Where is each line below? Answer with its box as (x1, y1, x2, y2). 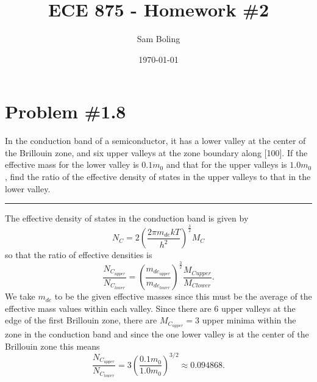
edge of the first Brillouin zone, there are (5, 314, 157, 326)
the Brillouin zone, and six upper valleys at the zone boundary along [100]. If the (5, 146, 308, 159)
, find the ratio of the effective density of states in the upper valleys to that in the (5, 170, 311, 183)
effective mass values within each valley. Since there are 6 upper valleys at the (5, 301, 296, 314)
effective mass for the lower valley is (5, 158, 139, 171)
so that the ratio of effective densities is (5, 248, 152, 261)
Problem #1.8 (5, 99, 126, 124)
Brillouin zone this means (5, 339, 100, 352)
